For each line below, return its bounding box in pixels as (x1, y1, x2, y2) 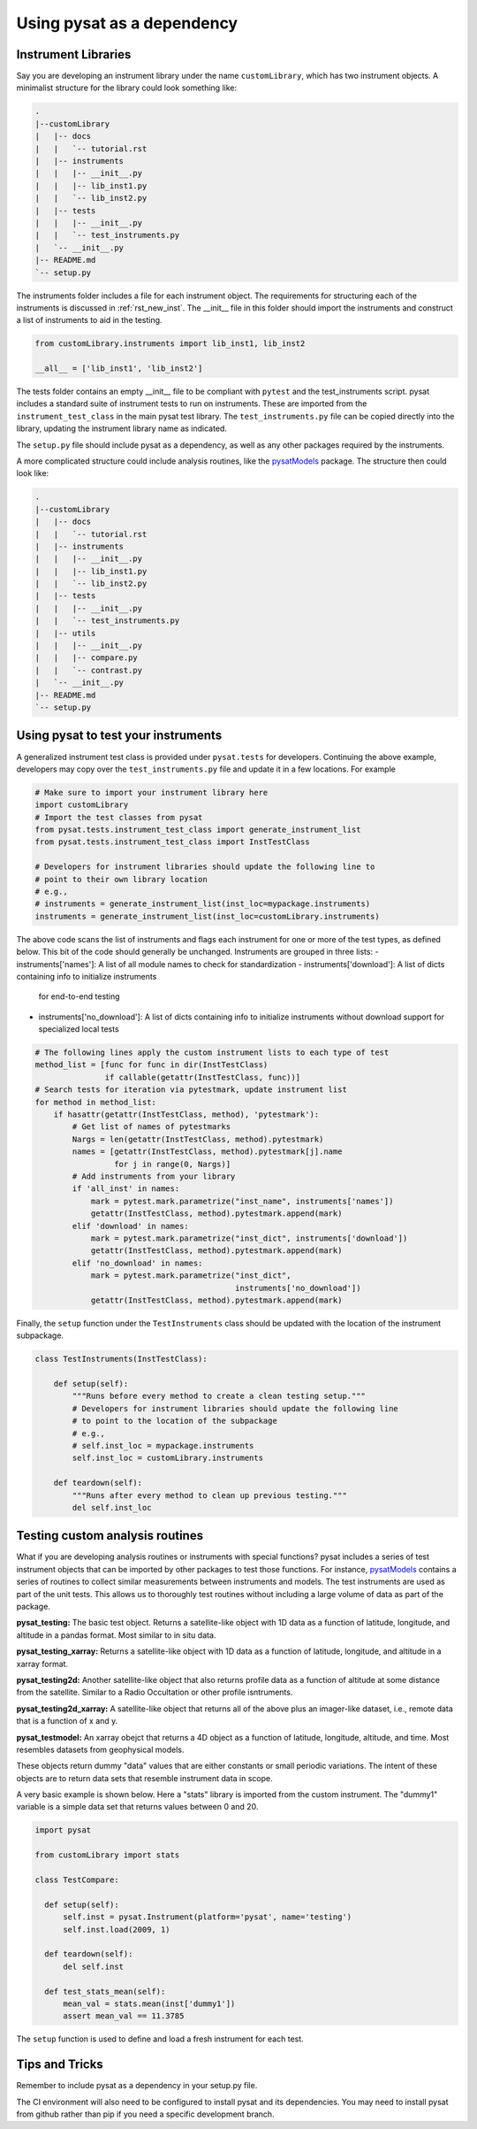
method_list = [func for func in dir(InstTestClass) (34, 1060, 269, 1070)
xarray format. (16, 1658, 69, 1669)
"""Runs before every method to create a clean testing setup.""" (72, 1391, 367, 1402)
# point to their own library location (34, 874, 208, 884)
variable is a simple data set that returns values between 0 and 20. (16, 1802, 259, 1812)
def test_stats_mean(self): (44, 1987, 166, 1996)
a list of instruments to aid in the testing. (16, 315, 163, 326)
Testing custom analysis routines (16, 1528, 203, 1543)
